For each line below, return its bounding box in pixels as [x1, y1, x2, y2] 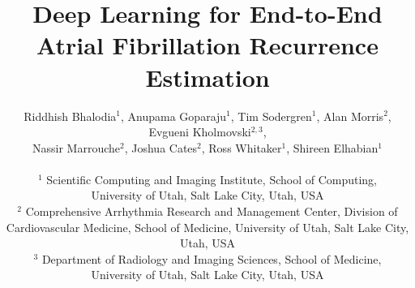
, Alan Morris [316, 107, 384, 124]
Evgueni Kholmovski [148, 123, 251, 140]
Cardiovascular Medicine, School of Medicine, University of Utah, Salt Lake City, [6, 218, 409, 235]
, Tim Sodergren [230, 107, 312, 124]
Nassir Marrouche [32, 139, 120, 156]
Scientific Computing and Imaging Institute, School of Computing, [46, 170, 378, 187]
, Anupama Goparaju [121, 107, 227, 124]
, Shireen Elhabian [286, 139, 379, 156]
